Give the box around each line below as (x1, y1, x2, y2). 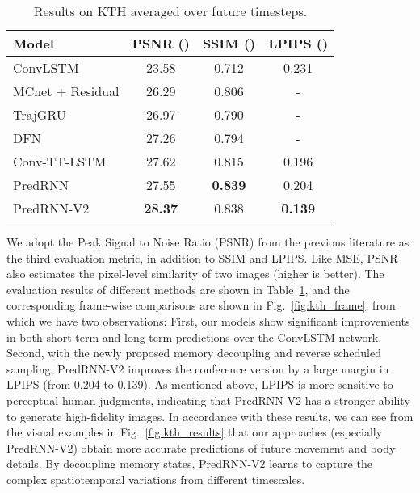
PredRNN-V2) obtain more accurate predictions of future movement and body (6, 439, 396, 456)
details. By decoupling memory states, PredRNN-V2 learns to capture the (6, 455, 372, 472)
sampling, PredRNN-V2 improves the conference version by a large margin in (6, 360, 389, 377)
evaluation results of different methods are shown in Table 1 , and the (6, 280, 350, 297)
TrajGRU (13, 105, 66, 124)
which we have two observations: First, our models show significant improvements (6, 312, 410, 329)
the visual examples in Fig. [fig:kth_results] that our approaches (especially (6, 423, 383, 440)
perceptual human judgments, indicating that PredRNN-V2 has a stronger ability (6, 391, 410, 408)
